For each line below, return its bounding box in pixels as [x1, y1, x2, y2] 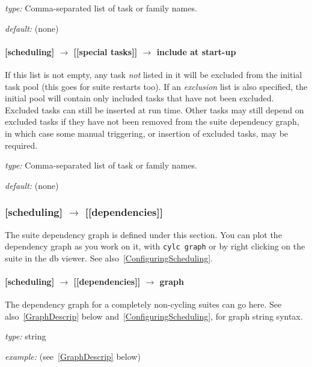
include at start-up [156, 45, 236, 58]
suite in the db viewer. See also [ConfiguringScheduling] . [5, 251, 213, 264]
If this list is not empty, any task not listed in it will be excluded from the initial [5, 68, 302, 80]
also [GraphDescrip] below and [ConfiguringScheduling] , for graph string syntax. [5, 309, 303, 322]
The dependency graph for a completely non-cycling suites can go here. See [5, 298, 282, 311]
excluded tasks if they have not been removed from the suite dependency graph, [5, 115, 299, 128]
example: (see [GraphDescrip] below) [5, 350, 141, 362]
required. [5, 139, 38, 151]
